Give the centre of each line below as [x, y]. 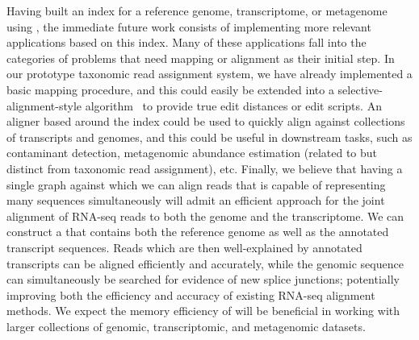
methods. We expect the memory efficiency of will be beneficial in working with [203, 311]
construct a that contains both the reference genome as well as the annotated [198, 232]
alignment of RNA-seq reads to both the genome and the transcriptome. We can [205, 216]
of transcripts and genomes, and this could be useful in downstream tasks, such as [209, 137]
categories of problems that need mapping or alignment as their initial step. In [201, 58]
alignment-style [44, 105]
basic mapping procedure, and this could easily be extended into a [170, 89]
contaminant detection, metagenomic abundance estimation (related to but [192, 153]
